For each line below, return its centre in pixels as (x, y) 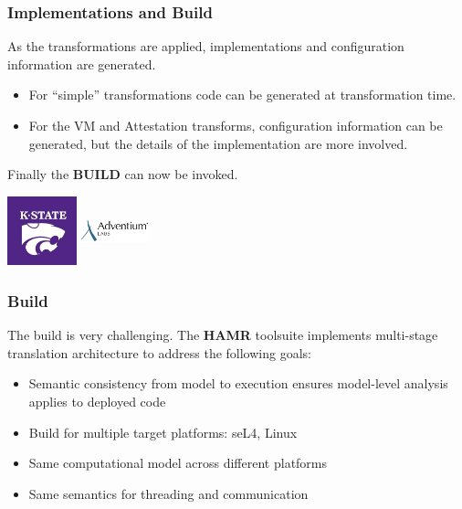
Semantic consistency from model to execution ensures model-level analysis (238, 383)
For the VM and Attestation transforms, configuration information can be (236, 125)
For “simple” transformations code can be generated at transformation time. (242, 95)
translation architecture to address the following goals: (159, 352)
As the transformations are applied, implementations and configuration (206, 46)
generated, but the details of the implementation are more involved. (218, 143)
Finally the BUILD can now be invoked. (123, 174)
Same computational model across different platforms (178, 463)
